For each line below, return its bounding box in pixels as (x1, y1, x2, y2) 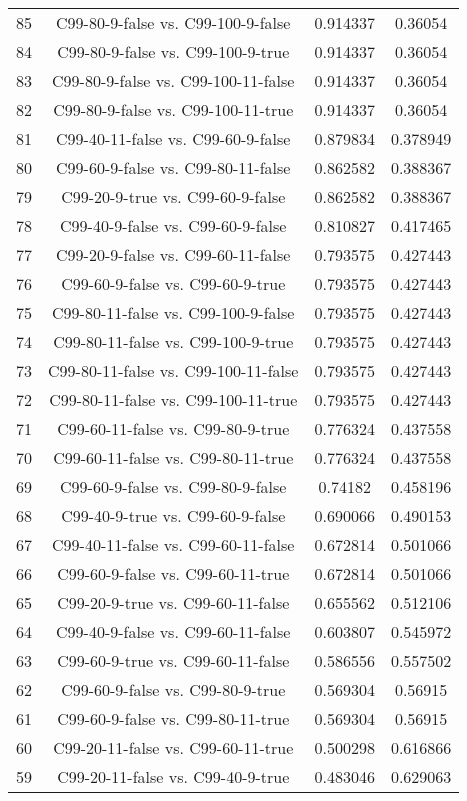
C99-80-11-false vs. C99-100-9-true (53, 330, 294, 353)
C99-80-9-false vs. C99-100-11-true (53, 98, 294, 121)
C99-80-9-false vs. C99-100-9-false (56, 11, 291, 34)
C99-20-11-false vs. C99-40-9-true (57, 765, 290, 788)
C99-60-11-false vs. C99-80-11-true (53, 446, 294, 469)
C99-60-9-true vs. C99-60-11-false (57, 649, 290, 672)
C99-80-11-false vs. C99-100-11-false (48, 359, 299, 382)
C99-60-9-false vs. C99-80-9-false (60, 475, 287, 498)
